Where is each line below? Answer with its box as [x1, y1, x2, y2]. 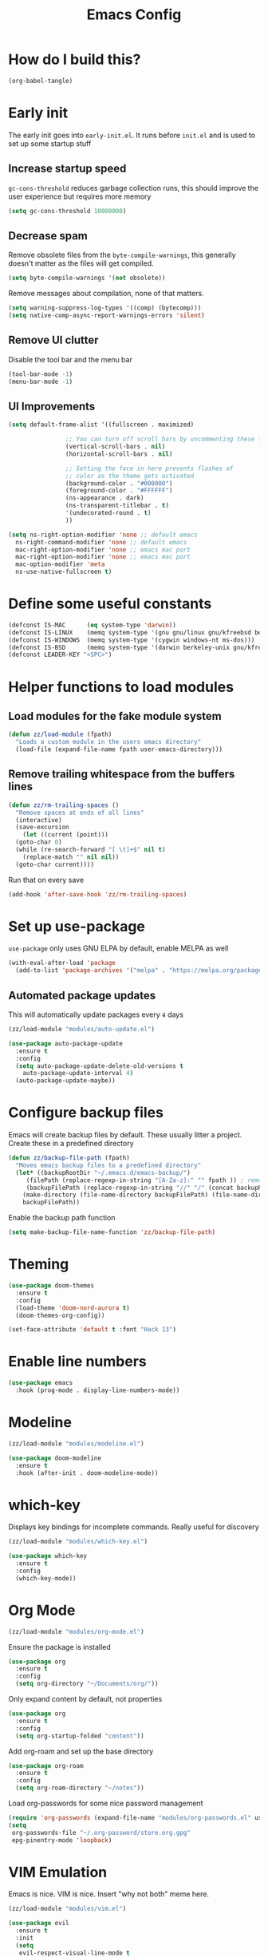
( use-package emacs [8, 1379, 73, 1387]
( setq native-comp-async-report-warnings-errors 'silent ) [8, 311, 205, 319]
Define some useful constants [8, 595, 212, 613]
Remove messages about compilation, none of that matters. [8, 289, 205, 298]
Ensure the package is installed [8, 1642, 112, 1651]
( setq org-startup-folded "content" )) [15, 1732, 145, 1740]
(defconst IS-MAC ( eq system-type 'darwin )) [8, 621, 177, 629]
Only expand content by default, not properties [8, 1694, 163, 1703]
